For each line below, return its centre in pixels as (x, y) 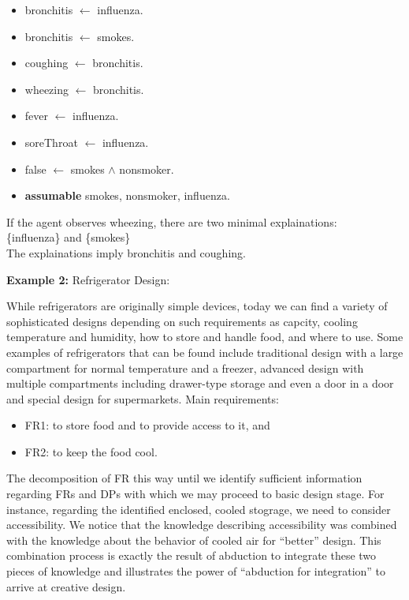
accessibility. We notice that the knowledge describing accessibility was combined (202, 525)
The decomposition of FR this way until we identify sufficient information (184, 478)
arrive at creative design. (66, 586)
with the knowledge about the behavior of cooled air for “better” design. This (194, 540)
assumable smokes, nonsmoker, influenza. (127, 195)
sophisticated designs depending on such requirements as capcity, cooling (182, 321)
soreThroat (51, 142)
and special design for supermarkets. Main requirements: (143, 398)
